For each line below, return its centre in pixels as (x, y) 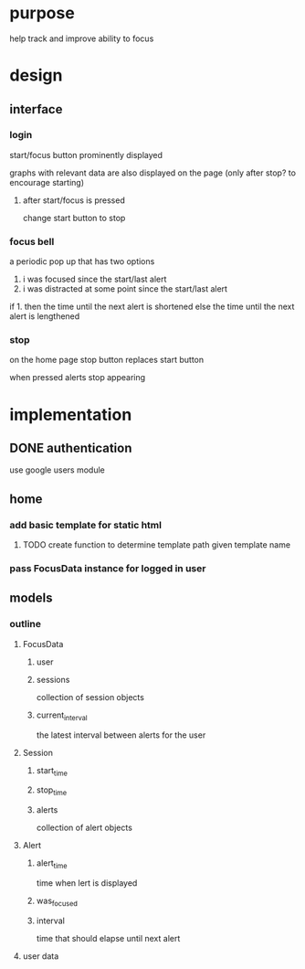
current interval (62, 716)
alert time (52, 864)
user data (41, 956)
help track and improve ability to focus (82, 38)
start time (52, 771)
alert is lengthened (45, 316)
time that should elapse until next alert (108, 938)
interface (36, 109)
